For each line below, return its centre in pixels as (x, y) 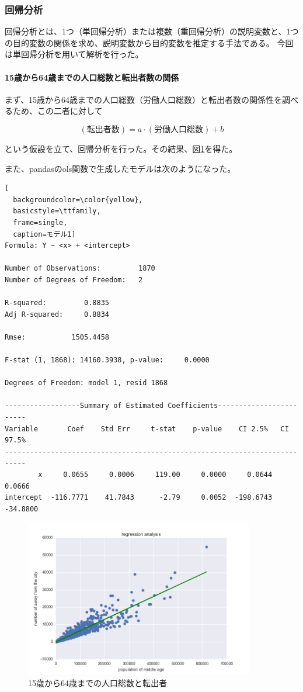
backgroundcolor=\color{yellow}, (78, 200)
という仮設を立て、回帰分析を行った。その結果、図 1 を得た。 (121, 148)
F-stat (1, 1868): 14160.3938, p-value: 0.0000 (107, 360)
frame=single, (40, 222)
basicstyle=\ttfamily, (57, 211)
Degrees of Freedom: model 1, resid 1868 (86, 383)
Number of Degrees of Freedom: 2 (74, 280)
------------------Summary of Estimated (84, 406)
